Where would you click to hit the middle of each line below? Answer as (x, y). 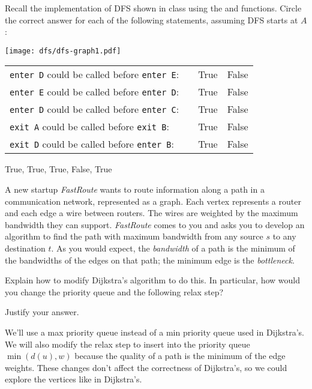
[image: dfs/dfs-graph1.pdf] (63, 51)
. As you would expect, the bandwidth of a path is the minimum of (173, 248)
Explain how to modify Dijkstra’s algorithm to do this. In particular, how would (153, 280)
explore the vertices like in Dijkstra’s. (73, 379)
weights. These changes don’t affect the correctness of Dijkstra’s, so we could (146, 367)
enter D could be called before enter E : (94, 74)
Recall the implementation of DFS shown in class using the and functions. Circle (153, 8)
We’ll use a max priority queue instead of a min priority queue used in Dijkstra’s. (154, 332)
